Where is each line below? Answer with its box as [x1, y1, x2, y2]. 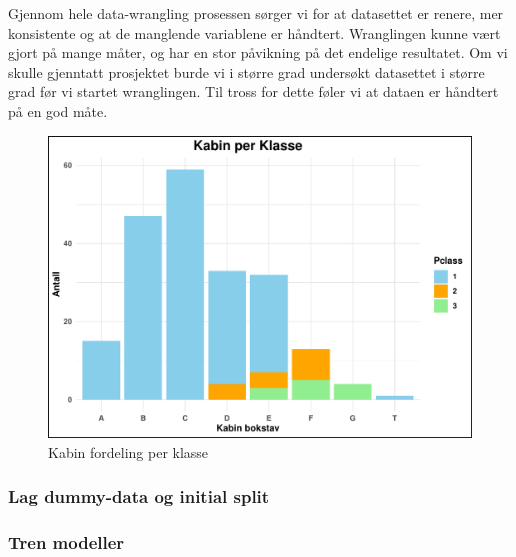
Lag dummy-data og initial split [8, 484, 270, 509]
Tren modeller [8, 530, 125, 555]
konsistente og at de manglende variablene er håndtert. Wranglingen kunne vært [8, 22, 501, 43]
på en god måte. [8, 100, 108, 121]
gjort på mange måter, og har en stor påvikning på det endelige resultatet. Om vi [8, 42, 508, 63]
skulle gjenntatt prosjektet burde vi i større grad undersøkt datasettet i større [8, 61, 485, 82]
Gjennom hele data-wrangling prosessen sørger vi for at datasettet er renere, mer [8, 3, 504, 23]
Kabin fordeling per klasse [48, 441, 209, 462]
